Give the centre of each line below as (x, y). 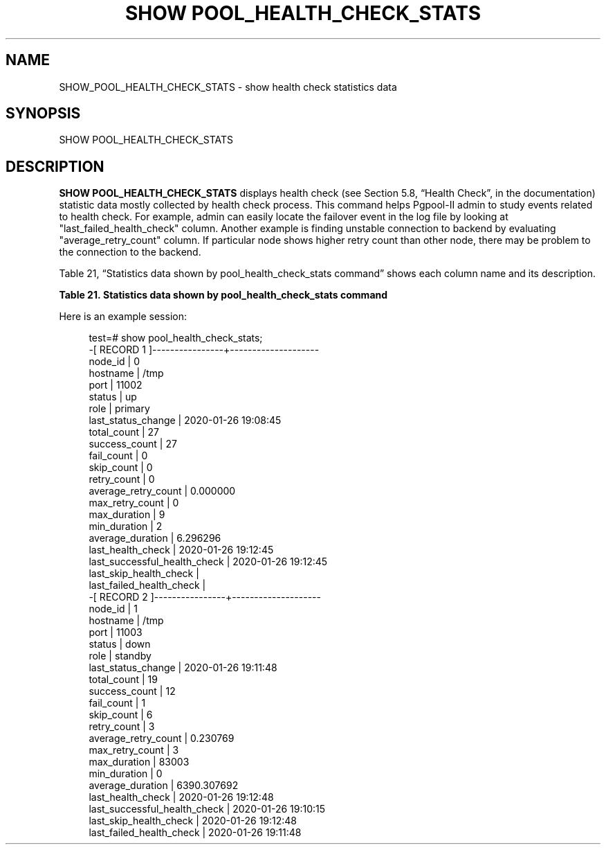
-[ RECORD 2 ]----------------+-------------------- (205, 597)
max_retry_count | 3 (134, 750)
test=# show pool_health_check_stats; (176, 338)
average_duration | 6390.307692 (164, 786)
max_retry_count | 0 (134, 503)
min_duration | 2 (126, 526)
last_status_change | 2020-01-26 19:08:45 (185, 420)
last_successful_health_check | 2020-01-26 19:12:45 (208, 562)
